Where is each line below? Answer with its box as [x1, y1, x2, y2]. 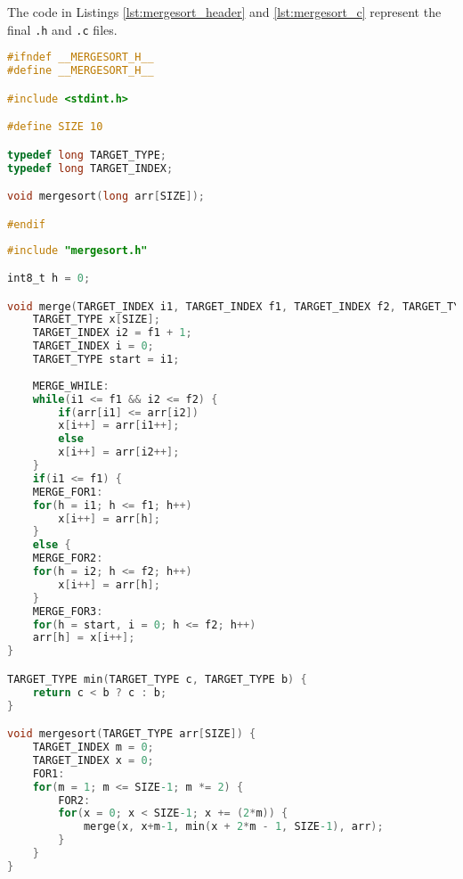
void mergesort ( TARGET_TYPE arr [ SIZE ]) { [7, 727, 256, 741]
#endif [7, 218, 45, 231]
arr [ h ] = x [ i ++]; [32, 631, 135, 645]
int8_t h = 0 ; [7, 272, 91, 285]
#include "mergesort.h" [7, 243, 148, 257]
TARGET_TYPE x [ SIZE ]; [32, 313, 160, 326]
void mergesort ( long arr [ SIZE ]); [7, 190, 205, 203]
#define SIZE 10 [7, 120, 103, 134]
